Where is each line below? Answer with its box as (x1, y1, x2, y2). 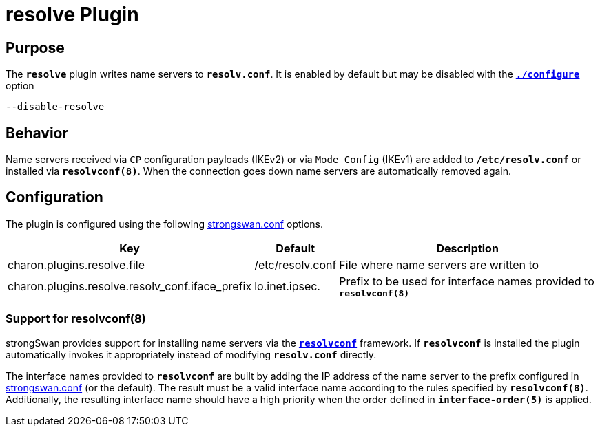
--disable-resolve (6, 101, 105, 113)
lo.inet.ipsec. (254, 279, 320, 294)
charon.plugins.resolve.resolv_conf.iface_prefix (8, 279, 252, 294)
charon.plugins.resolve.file (8, 257, 145, 272)
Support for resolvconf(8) (6, 312, 146, 326)
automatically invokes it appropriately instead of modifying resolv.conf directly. (6, 348, 377, 360)
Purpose (6, 39, 65, 56)
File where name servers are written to (339, 257, 539, 272)
